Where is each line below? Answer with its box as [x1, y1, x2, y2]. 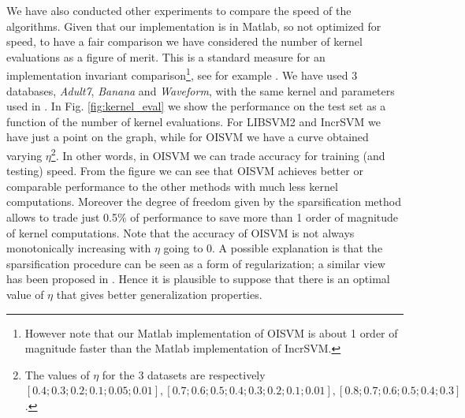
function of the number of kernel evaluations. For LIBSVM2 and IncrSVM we [6, 113, 381, 129]
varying [6, 147, 43, 163]
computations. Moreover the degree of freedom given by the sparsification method [6, 193, 401, 210]
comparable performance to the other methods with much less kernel [6, 177, 338, 194]
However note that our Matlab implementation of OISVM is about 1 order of [24, 324, 398, 341]
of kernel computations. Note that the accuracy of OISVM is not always [6, 224, 355, 241]
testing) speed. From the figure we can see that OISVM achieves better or [6, 162, 363, 179]
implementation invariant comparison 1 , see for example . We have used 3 [6, 65, 358, 84]
